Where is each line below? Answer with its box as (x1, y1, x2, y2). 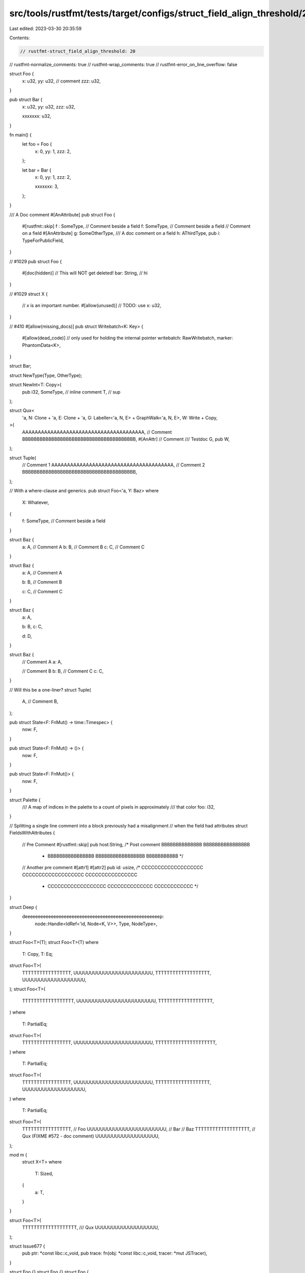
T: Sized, (35, 1170, 53, 1176)
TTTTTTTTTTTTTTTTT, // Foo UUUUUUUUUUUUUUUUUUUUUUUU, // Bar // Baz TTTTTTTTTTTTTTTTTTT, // (22, 1126, 256, 1132)
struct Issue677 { (9, 1243, 45, 1249)
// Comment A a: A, (22, 658, 63, 665)
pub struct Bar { (9, 97, 43, 103)
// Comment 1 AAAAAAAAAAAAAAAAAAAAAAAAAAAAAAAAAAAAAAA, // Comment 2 (22, 462, 205, 468)
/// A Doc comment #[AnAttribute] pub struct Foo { (9, 211, 115, 217)
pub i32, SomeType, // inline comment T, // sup (22, 389, 120, 395)
